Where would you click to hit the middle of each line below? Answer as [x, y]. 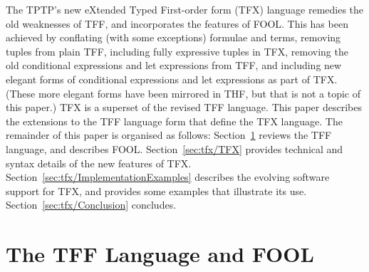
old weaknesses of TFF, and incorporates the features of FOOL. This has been [177, 23]
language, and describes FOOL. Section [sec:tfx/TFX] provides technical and [175, 148]
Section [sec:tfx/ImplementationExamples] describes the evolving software [168, 177]
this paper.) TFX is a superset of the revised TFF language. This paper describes [184, 107]
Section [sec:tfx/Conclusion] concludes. [91, 205]
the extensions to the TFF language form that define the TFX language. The [174, 121]
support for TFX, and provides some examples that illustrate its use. [156, 190]
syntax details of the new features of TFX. [99, 163]
